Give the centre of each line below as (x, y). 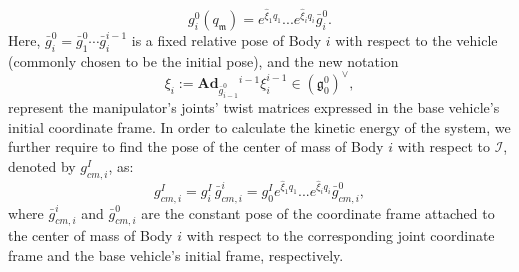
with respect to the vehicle (416, 40)
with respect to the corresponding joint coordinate (340, 235)
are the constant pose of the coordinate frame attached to (318, 212)
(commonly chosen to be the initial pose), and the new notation (203, 60)
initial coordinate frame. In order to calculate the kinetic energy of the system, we (259, 126)
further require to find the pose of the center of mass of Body (196, 146)
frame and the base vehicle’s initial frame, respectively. (176, 254)
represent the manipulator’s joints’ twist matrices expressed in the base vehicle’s (254, 107)
